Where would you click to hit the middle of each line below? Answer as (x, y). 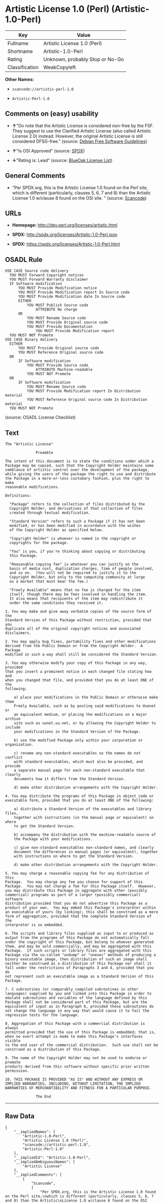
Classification (23, 67)
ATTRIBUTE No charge (57, 310)
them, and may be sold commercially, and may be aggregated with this (78, 946)
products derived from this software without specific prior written (77, 1067)
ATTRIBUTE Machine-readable (64, 370)
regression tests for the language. (42, 1015)
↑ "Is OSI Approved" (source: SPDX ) (48, 151)
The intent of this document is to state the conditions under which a (79, 461)
